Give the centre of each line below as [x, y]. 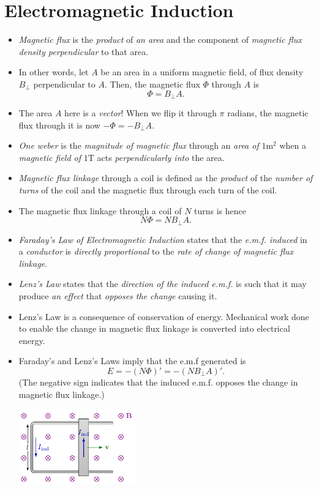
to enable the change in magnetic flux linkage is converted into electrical [154, 328]
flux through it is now [59, 125]
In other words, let [54, 72]
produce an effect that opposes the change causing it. [118, 295]
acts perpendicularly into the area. [161, 157]
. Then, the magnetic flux [152, 84]
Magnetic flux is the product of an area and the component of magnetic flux [160, 39]
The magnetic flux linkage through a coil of [100, 210]
